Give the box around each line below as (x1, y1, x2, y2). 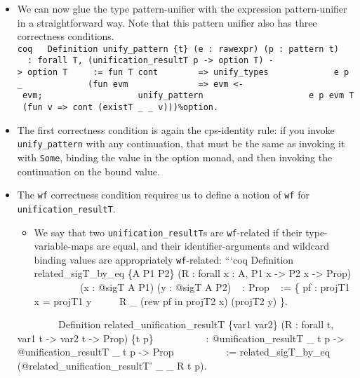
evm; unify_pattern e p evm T (22, 90, 354, 101)
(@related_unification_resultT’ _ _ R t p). (17, 358, 207, 372)
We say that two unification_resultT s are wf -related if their (34, 224, 302, 239)
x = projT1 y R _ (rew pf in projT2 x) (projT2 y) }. (34, 293, 288, 308)
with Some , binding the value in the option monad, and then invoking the (17, 149, 333, 164)
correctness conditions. (17, 29, 114, 43)
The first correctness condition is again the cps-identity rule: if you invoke (17, 122, 335, 137)
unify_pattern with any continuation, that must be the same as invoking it (17, 136, 345, 151)
